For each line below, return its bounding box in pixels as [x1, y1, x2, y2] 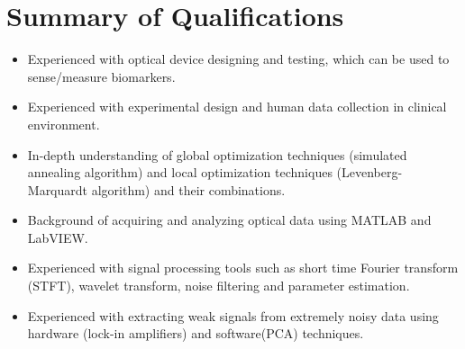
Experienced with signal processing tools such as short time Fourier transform [27, 258, 459, 277]
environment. [27, 114, 100, 133]
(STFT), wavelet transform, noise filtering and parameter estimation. [27, 276, 410, 295]
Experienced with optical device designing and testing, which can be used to [27, 49, 450, 68]
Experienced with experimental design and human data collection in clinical [27, 97, 447, 116]
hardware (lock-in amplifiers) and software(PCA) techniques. [27, 324, 364, 343]
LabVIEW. [27, 228, 88, 246]
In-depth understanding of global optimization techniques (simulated [27, 145, 407, 164]
